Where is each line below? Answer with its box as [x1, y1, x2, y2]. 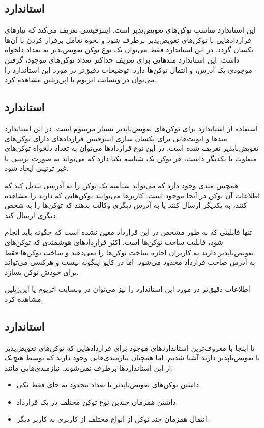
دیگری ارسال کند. [5, 209, 58, 220]
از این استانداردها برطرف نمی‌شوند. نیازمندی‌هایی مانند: [5, 362, 173, 373]
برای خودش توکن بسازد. [5, 266, 79, 277]
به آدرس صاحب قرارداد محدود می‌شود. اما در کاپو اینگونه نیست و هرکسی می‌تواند [5, 257, 255, 267]
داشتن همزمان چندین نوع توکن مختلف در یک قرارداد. [16, 396, 178, 407]
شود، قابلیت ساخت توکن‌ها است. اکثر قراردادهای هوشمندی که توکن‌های [5, 236, 223, 247]
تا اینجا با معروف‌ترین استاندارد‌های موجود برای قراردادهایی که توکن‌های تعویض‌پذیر [5, 342, 255, 353]
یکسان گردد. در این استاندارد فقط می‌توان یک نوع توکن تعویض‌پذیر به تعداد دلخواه [5, 44, 253, 55]
